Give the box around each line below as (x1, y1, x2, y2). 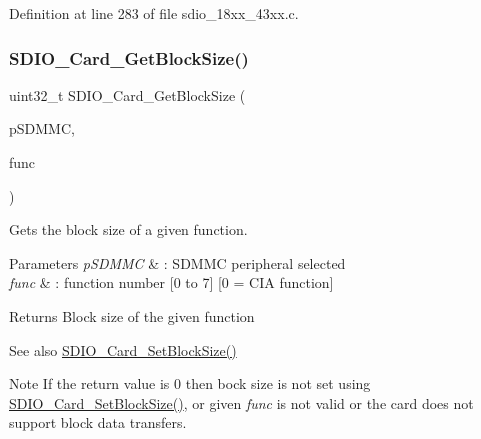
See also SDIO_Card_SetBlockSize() (9, 339, 237, 360)
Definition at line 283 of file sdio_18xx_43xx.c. (9, 3, 299, 23)
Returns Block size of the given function (9, 305, 255, 326)
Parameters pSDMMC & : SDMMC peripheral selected (9, 252, 346, 273)
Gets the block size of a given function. (9, 219, 248, 240)
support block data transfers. (9, 412, 187, 433)
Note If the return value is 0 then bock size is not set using (9, 373, 371, 394)
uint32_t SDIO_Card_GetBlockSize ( (9, 84, 246, 105)
